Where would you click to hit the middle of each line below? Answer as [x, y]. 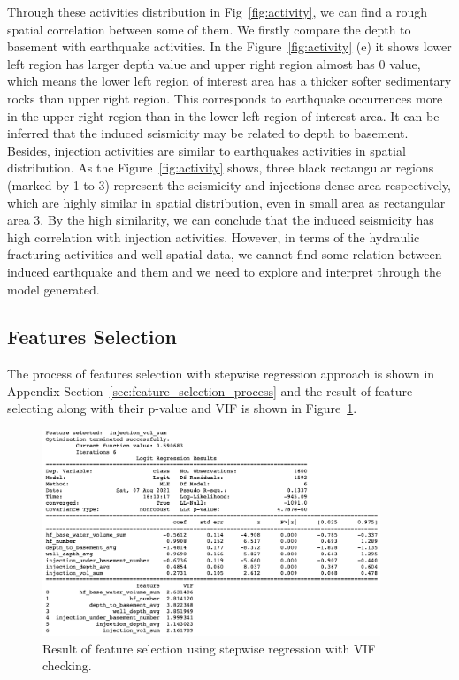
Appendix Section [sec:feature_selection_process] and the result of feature [210, 390]
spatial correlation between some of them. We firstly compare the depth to [209, 29]
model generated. [54, 289]
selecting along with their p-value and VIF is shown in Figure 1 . [182, 408]
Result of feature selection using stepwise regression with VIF [209, 648]
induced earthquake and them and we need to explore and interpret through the [225, 271]
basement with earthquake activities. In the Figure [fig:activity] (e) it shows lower [229, 46]
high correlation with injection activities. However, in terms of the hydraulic [214, 237]
